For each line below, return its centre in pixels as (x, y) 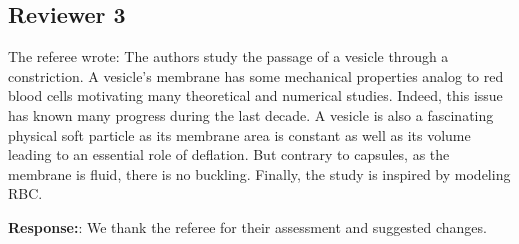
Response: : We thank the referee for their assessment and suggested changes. (247, 226)
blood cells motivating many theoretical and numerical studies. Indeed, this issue (255, 95)
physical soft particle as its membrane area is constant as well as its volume (239, 134)
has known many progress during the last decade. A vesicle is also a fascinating (251, 114)
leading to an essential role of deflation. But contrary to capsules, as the (229, 154)
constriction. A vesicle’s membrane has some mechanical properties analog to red (256, 75)
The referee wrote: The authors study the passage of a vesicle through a (228, 56)
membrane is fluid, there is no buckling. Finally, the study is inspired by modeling (259, 173)
